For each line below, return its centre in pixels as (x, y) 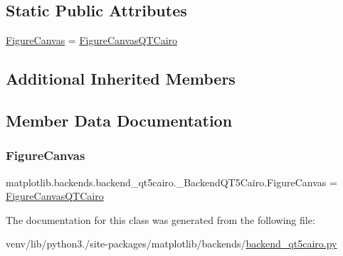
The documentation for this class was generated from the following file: (160, 219)
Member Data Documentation (119, 120)
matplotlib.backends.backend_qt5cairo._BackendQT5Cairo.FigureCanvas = (171, 182)
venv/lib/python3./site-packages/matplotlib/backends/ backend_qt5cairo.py (171, 244)
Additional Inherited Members (121, 79)
